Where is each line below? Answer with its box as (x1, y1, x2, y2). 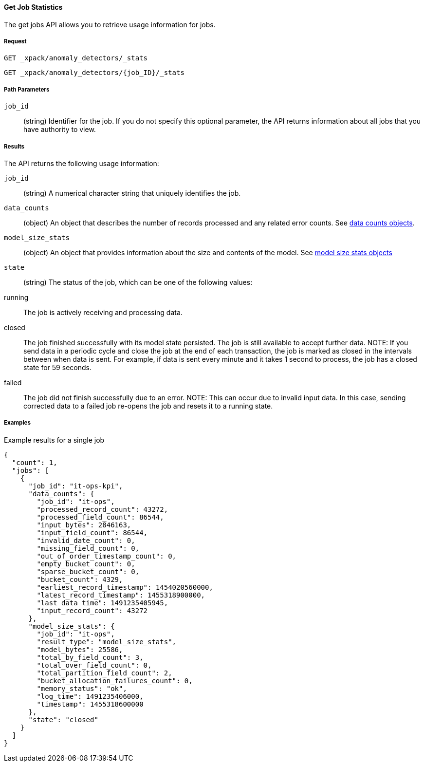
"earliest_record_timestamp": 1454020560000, (37, 583, 213, 591)
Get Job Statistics (4, 3, 63, 11)
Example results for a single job (4, 435, 105, 444)
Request (4, 38, 27, 45)
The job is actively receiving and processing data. (23, 308, 183, 317)
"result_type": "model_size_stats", (37, 637, 177, 646)
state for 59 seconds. (23, 363, 92, 372)
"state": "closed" (28, 715, 98, 724)
